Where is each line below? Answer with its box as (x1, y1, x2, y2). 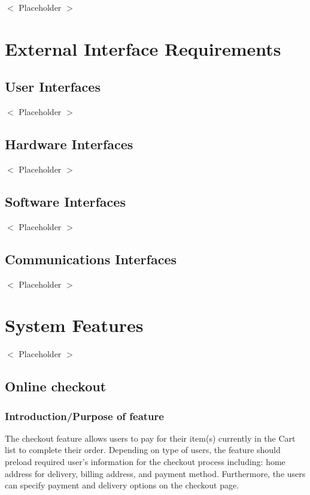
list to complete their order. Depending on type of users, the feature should (5, 443, 281, 456)
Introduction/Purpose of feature (5, 408, 164, 423)
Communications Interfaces (5, 249, 177, 268)
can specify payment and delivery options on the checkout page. (5, 479, 239, 491)
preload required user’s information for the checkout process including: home (5, 455, 285, 468)
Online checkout (5, 377, 107, 396)
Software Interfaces (5, 192, 126, 210)
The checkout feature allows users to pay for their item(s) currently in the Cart (5, 431, 296, 444)
